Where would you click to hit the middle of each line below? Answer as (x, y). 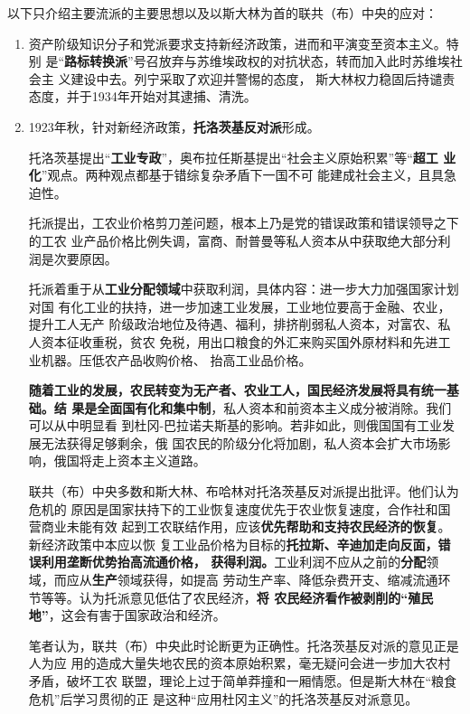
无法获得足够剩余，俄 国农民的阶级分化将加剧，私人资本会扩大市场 (240, 442)
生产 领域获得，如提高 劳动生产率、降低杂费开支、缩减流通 (265, 580)
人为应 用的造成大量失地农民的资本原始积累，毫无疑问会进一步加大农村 (240, 663)
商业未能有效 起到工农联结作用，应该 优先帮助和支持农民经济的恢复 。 (246, 526)
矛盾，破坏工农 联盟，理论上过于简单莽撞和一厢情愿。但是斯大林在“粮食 (243, 681)
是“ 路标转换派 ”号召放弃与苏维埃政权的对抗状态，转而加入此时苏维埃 (248, 61)
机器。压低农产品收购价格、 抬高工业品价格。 (176, 359)
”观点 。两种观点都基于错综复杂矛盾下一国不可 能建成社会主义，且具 (243, 175)
